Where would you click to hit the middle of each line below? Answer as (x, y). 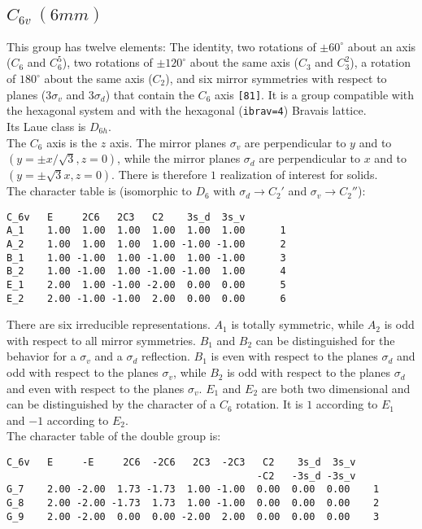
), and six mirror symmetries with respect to (276, 78)
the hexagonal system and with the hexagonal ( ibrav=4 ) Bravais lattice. (187, 110)
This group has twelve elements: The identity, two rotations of (161, 46)
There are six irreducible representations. (109, 324)
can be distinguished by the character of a (111, 404)
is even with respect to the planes (294, 356)
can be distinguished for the (325, 340)
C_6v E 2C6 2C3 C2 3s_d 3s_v (126, 217)
